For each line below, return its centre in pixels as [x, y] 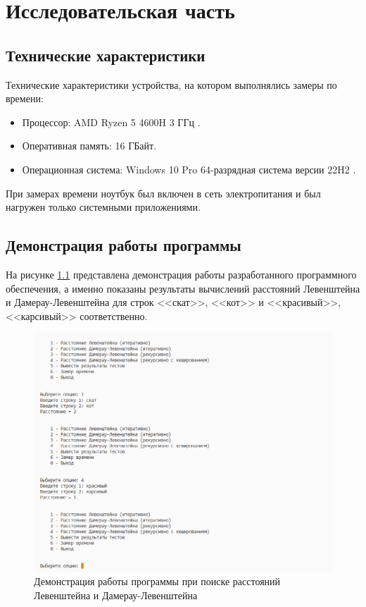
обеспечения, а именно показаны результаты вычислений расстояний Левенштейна [183, 288]
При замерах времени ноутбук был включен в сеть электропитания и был [163, 193]
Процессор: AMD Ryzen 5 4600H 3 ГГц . [111, 122]
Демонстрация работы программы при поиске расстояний [157, 581]
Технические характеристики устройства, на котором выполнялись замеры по [171, 84]
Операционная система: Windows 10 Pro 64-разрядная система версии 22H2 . [189, 169]
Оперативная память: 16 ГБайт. [89, 146]
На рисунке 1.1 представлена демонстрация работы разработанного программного [181, 274]
